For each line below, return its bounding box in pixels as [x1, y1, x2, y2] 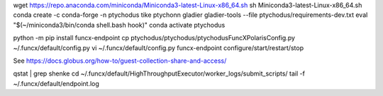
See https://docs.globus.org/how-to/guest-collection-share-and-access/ [13, 56, 227, 65]
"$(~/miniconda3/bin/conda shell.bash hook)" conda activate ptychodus [13, 20, 226, 29]
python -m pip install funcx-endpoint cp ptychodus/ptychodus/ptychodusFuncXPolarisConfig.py [13, 34, 296, 42]
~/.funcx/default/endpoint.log [13, 79, 99, 88]
